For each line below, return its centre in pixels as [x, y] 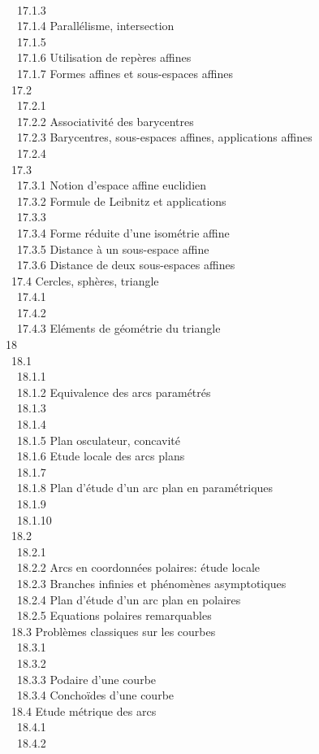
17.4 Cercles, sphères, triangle [85, 280]
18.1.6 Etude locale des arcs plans [101, 456]
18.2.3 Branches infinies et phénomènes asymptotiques [151, 583]
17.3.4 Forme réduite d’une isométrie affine [123, 232]
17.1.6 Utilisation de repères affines [104, 57]
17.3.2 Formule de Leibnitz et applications [121, 200]
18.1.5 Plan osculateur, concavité [98, 440]
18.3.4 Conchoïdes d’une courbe [95, 695]
